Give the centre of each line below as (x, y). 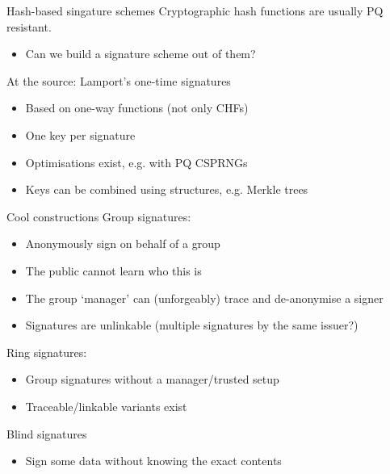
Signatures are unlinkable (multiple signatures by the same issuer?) (192, 325)
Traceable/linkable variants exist (106, 406)
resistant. (29, 26)
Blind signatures (47, 433)
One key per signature (80, 134)
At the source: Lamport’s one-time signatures (119, 80)
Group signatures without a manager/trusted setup (152, 379)
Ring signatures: (47, 352)
